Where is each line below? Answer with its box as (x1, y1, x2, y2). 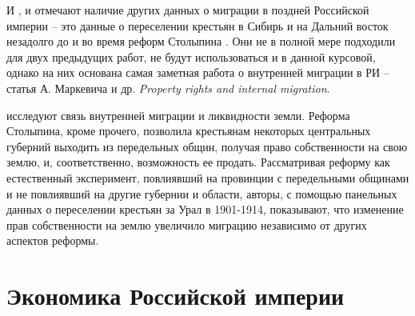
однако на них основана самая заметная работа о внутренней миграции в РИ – (6, 64, 389, 81)
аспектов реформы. (6, 232, 99, 249)
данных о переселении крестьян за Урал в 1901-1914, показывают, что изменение (6, 201, 404, 218)
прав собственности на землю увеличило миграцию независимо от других (6, 216, 367, 233)
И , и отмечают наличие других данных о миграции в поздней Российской (6, 2, 369, 18)
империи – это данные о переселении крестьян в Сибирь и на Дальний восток (6, 17, 389, 34)
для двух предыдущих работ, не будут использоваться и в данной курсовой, (6, 48, 376, 65)
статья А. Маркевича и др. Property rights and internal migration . (6, 79, 330, 96)
